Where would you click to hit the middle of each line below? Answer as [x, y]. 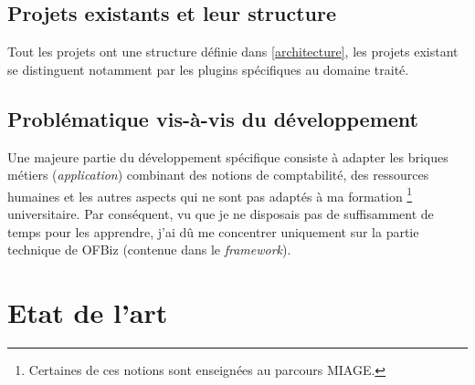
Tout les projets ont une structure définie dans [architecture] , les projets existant [233, 52]
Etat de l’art [88, 312]
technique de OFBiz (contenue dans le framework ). [149, 250]
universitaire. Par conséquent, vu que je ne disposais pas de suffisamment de [221, 214]
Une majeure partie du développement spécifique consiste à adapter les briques [228, 156]
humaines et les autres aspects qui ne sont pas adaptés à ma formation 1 [210, 194]
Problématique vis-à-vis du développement [213, 118]
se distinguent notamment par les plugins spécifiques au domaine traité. [208, 69]
